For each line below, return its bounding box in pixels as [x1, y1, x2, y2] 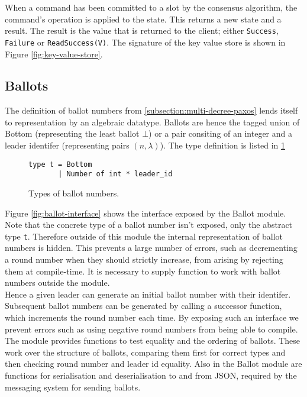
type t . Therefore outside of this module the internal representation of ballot [5, 230, 283, 242]
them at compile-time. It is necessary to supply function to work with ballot [5, 264, 281, 277]
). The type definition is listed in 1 [160, 139, 286, 151]
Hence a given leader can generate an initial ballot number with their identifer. [5, 288, 291, 300]
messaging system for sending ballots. [5, 380, 141, 393]
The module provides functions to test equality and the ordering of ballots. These [5, 334, 300, 347]
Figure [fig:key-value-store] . [5, 47, 103, 60]
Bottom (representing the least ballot [5, 127, 140, 140]
